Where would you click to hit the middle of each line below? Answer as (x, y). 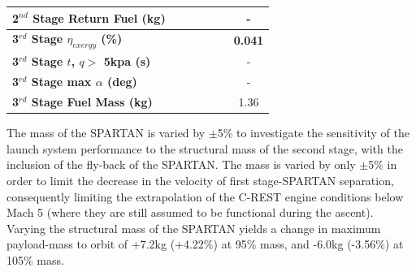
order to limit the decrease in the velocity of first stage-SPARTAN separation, (200, 180)
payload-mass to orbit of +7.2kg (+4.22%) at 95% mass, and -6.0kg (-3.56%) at (205, 244)
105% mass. (35, 259)
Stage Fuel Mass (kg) (92, 102)
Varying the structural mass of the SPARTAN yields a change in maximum (194, 228)
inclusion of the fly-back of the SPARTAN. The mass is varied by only (181, 164)
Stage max (61, 82)
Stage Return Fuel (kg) (99, 17)
